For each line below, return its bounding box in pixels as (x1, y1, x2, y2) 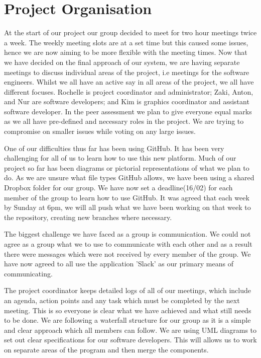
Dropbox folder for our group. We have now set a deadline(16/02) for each (4, 182, 233, 193)
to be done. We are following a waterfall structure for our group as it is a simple (4, 315, 251, 325)
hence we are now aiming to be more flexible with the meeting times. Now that (4, 47, 247, 57)
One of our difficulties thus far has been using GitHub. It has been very (4, 142, 224, 153)
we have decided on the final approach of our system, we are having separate (4, 56, 240, 67)
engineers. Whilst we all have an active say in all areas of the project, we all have (4, 77, 254, 87)
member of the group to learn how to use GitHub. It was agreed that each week (4, 192, 249, 202)
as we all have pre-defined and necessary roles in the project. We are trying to (4, 116, 244, 126)
